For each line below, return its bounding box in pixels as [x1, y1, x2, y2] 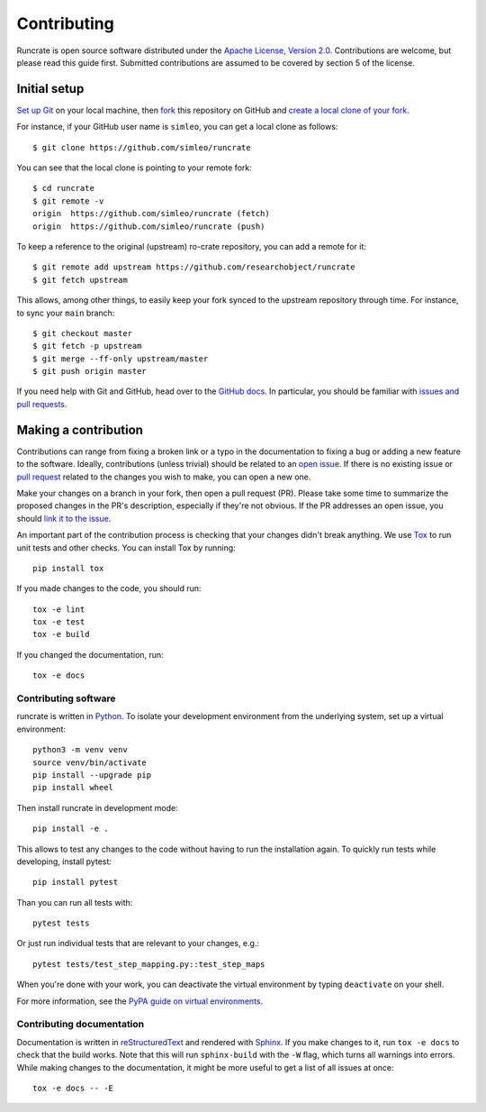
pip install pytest [32, 877, 119, 888]
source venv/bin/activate [32, 757, 148, 768]
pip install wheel [32, 782, 114, 793]
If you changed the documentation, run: [16, 649, 164, 660]
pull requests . [16, 398, 67, 409]
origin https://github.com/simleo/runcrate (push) [32, 221, 265, 232]
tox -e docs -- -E [32, 1082, 114, 1093]
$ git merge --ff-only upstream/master [32, 353, 209, 364]
